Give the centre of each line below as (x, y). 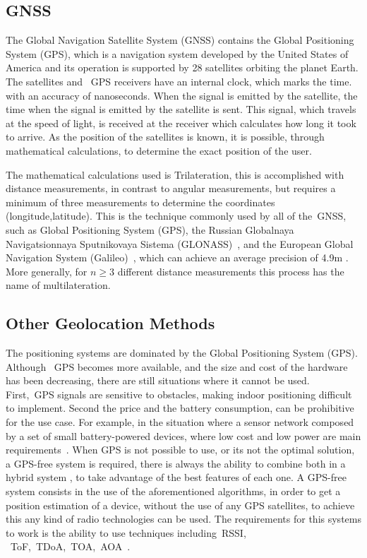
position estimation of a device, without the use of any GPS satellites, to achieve (180, 505)
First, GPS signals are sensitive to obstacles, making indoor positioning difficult (179, 394)
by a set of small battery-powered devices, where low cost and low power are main (183, 435)
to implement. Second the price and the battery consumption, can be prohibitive (180, 408)
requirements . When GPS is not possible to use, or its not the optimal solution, (180, 450)
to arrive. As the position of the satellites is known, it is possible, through (165, 137)
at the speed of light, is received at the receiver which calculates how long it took (181, 123)
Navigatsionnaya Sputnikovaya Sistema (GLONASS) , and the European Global (180, 243)
